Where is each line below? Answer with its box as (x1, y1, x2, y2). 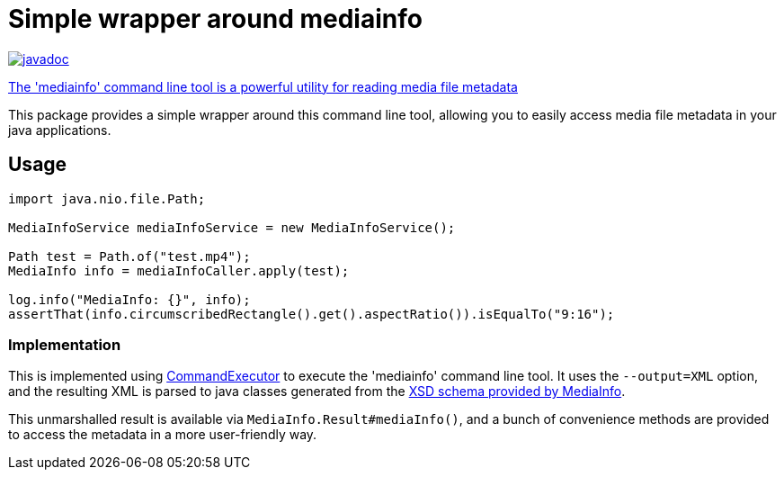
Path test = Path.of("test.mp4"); (8, 248, 251, 264)
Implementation (8, 335, 121, 354)
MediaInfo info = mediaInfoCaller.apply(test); (8, 263, 350, 278)
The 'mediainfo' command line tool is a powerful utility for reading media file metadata (8, 78, 518, 94)
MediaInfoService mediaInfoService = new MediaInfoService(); (8, 220, 456, 235)
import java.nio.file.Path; (8, 191, 206, 206)
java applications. (8, 121, 111, 138)
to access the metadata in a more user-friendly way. (8, 427, 317, 443)
